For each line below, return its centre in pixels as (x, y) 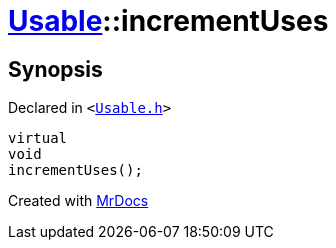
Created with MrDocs (78, 201)
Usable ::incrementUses (168, 21)
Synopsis (55, 69)
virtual (38, 138)
